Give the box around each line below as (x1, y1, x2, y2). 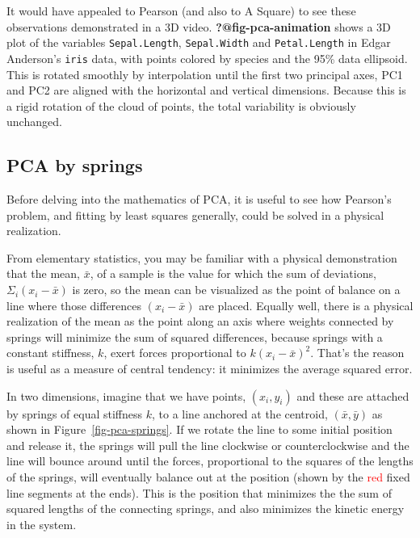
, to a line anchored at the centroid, (152, 405, 328, 422)
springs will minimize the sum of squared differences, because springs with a (6, 328, 383, 345)
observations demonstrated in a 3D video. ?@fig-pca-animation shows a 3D (6, 18, 391, 35)
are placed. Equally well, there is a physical (199, 296, 414, 313)
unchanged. (6, 113, 62, 130)
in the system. (6, 515, 77, 532)
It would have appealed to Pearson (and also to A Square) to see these (6, 2, 356, 19)
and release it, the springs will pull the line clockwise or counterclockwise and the (6, 436, 409, 453)
